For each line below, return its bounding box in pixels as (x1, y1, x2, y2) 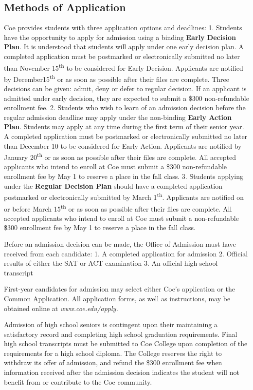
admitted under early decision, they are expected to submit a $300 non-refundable (4, 93, 249, 103)
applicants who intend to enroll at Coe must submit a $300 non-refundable (4, 161, 227, 172)
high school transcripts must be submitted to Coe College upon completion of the (4, 338, 248, 349)
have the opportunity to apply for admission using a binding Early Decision (4, 32, 236, 42)
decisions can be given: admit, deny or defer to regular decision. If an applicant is (4, 83, 247, 94)
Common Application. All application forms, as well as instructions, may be (4, 293, 231, 303)
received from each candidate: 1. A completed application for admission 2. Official (4, 248, 248, 258)
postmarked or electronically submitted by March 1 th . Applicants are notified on (4, 191, 244, 202)
